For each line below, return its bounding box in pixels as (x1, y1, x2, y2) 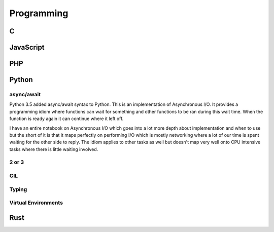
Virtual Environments (9, 199, 63, 206)
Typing (9, 185, 27, 192)
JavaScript (9, 43, 45, 52)
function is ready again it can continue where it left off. (9, 115, 124, 122)
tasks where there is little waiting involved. (9, 146, 98, 152)
